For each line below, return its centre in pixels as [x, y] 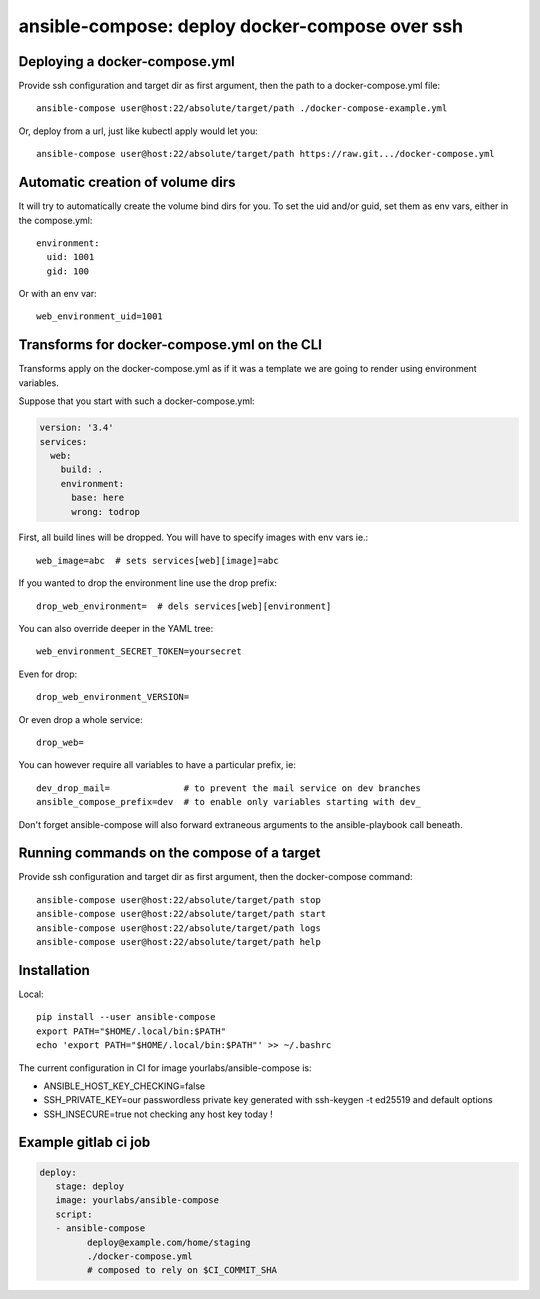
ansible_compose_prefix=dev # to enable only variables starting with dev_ [229, 802]
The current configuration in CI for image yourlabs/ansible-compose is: [165, 1067]
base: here [98, 498]
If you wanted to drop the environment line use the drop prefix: [147, 583]
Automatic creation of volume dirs [127, 182]
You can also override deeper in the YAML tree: [116, 629]
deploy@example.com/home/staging [168, 1242]
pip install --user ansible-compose [126, 1017]
